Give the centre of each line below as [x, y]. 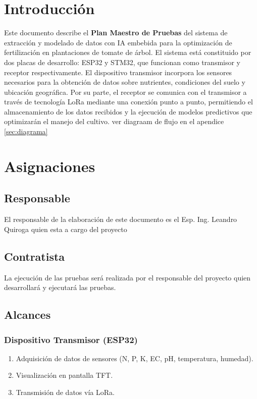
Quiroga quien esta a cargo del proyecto [66, 229]
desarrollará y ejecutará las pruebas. [60, 287]
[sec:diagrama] [26, 131]
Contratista [35, 256]
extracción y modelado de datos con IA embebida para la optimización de [118, 42]
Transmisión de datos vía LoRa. [65, 392]
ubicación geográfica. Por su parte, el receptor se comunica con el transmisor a [125, 92]
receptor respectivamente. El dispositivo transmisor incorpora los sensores [118, 72]
